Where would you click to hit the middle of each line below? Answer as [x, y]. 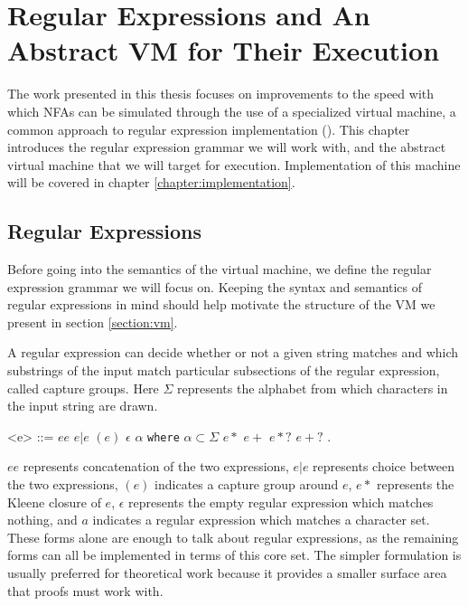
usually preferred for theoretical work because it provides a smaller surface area [227, 573]
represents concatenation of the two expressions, [156, 466]
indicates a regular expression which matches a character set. [261, 520]
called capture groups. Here [83, 388]
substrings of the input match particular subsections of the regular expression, [224, 370]
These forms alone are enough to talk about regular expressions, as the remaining [233, 537]
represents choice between [384, 466]
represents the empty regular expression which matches [281, 502]
